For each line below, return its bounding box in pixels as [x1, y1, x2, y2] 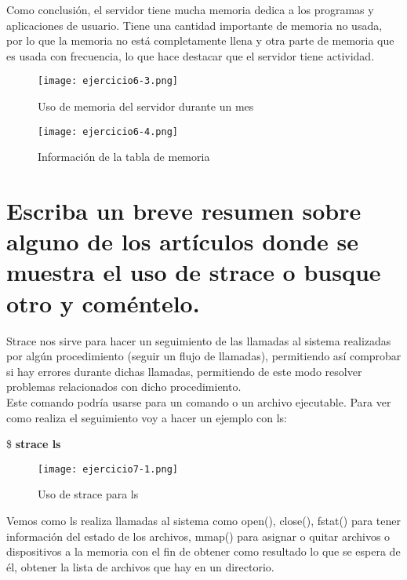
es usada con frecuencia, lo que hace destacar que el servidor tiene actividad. [6, 47, 375, 64]
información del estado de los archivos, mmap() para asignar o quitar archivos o [6, 527, 391, 544]
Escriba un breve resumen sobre [6, 195, 362, 227]
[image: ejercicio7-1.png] [38, 463, 178, 475]
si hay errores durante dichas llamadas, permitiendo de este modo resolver [6, 363, 362, 379]
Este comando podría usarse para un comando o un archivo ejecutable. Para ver [6, 393, 391, 410]
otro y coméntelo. [6, 286, 200, 319]
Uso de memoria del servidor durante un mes [38, 98, 254, 115]
